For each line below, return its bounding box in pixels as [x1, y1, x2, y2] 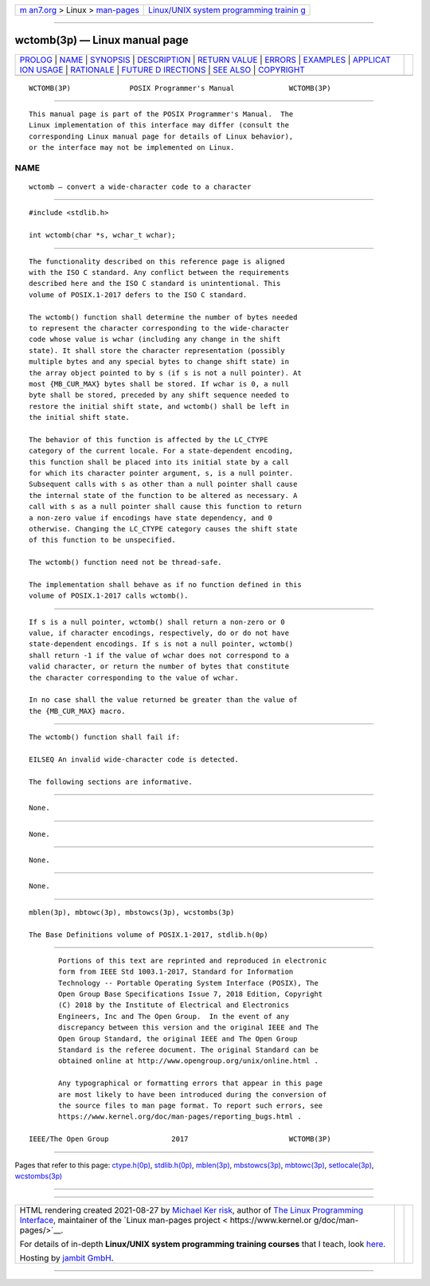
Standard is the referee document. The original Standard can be [58, 1045, 319, 1055]
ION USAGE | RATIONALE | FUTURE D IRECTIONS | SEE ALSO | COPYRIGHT [19, 64, 306, 75]
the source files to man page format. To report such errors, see [58, 1100, 323, 1110]
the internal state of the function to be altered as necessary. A [29, 491, 298, 500]
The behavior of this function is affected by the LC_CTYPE [29, 435, 268, 444]
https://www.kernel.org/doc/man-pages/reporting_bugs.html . [58, 1112, 302, 1121]
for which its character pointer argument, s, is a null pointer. [29, 469, 294, 478]
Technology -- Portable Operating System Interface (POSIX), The [58, 978, 319, 987]
